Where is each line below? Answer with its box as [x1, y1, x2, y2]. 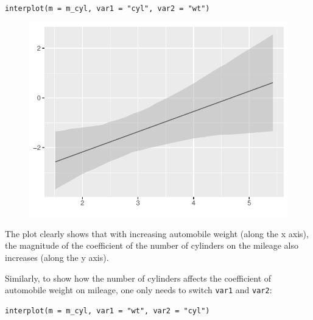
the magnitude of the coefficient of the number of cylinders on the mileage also [5, 239, 299, 252]
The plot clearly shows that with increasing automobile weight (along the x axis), [5, 227, 309, 240]
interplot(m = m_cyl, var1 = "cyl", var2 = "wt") [5, 4, 210, 13]
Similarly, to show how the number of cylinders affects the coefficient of [5, 271, 272, 284]
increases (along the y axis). [5, 251, 109, 264]
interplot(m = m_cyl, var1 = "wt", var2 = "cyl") [5, 306, 210, 315]
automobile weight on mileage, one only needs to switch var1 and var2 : [5, 283, 272, 296]
